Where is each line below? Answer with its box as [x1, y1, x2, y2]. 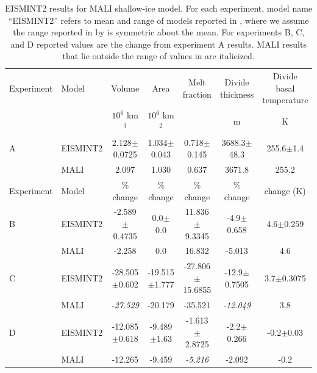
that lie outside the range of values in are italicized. [62, 49, 255, 62]
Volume [111, 81, 140, 94]
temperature [262, 93, 308, 106]
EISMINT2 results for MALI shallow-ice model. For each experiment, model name [5, 2, 313, 14]
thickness [219, 87, 254, 100]
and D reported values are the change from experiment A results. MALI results [10, 37, 307, 50]
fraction [182, 87, 212, 100]
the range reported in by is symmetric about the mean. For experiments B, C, [13, 26, 305, 38]
